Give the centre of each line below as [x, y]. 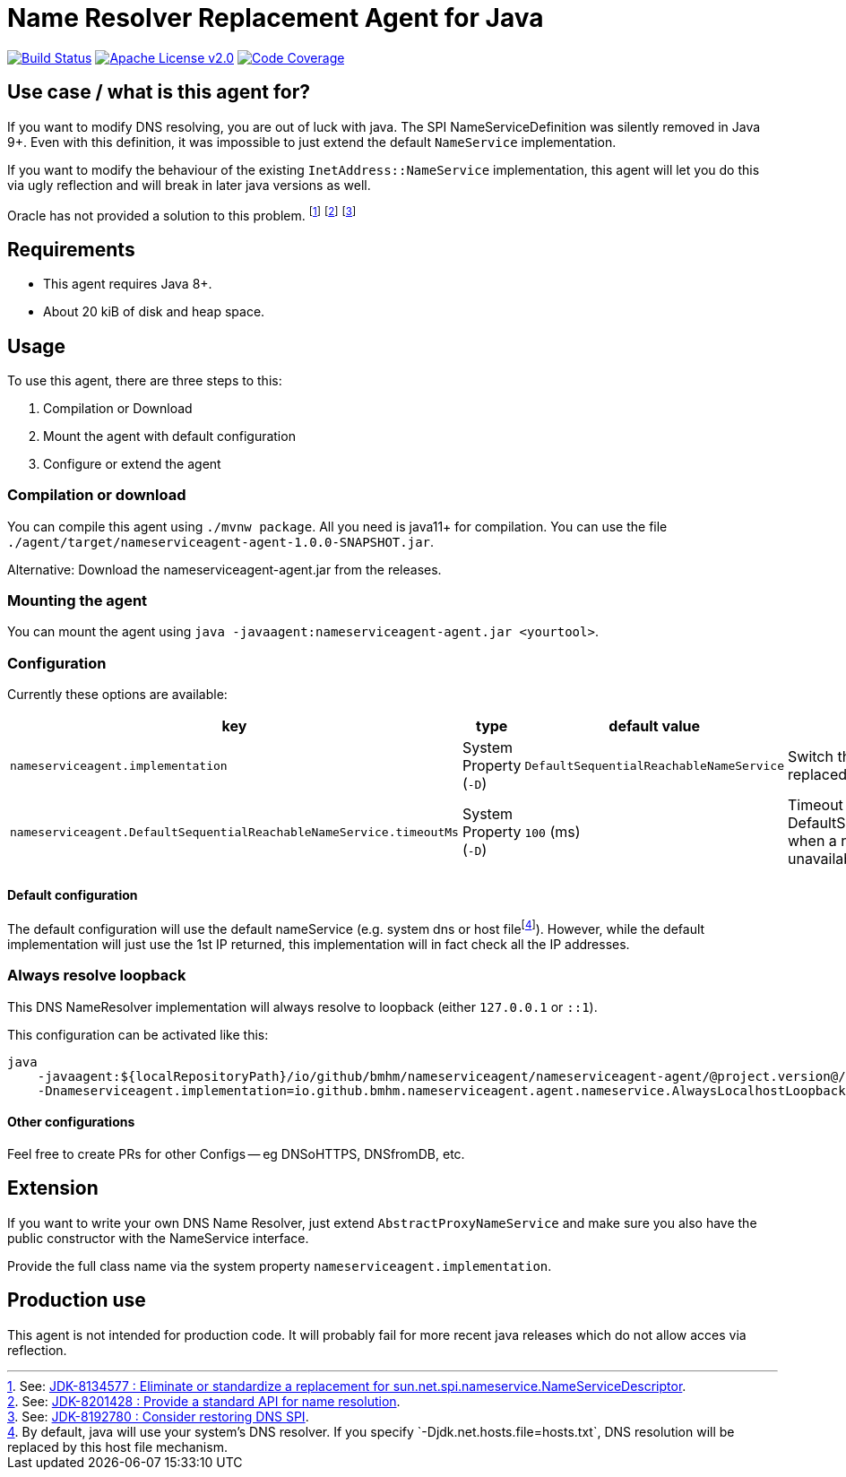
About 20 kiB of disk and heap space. [154, 312]
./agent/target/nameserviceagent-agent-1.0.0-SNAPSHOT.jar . [221, 541]
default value [655, 726]
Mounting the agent [78, 601]
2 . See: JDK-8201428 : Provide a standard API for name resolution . [204, 1401]
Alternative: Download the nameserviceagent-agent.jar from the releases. [224, 569]
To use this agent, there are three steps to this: [145, 380]
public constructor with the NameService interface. [158, 1238]
